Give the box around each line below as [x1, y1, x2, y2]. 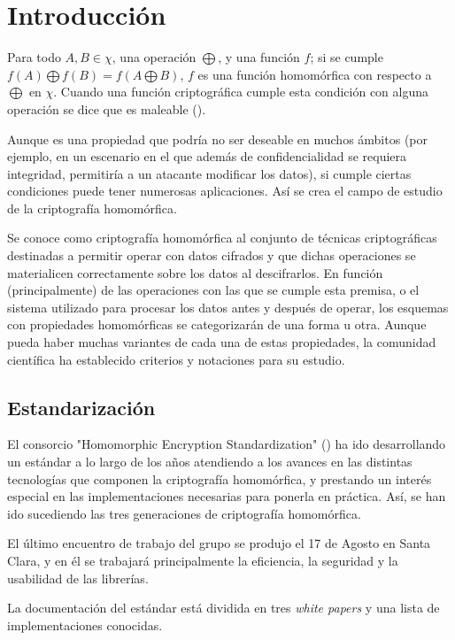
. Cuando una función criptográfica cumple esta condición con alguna [53, 82, 429, 101]
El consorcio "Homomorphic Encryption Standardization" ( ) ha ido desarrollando [7, 435, 446, 453]
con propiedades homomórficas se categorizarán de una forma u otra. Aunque [7, 315, 427, 334]
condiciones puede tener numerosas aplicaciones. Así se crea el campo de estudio [7, 181, 443, 200]
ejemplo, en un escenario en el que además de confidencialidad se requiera [7, 147, 407, 166]
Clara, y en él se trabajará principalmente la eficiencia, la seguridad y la [7, 551, 398, 569]
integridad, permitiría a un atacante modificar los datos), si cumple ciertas [7, 164, 412, 182]
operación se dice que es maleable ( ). [7, 99, 206, 118]
